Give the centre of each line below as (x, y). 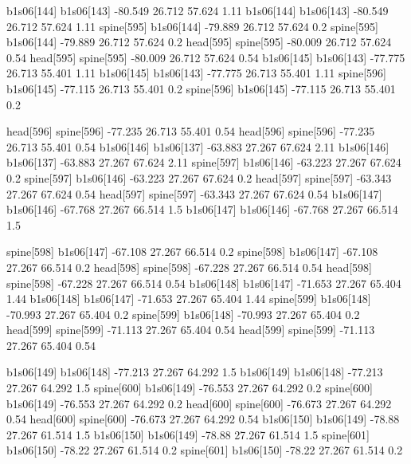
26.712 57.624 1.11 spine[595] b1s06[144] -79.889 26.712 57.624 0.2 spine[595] (192, 26)
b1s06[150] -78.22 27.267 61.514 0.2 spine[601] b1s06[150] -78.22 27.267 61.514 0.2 (205, 450)
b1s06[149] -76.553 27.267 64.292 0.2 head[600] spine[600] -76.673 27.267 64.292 (199, 403)
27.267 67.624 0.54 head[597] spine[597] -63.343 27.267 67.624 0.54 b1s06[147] (194, 193)
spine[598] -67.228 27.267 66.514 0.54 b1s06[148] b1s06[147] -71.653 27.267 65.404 (204, 283)
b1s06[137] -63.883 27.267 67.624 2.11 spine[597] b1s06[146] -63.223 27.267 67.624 (204, 162)
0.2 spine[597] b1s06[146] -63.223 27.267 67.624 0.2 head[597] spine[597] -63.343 (199, 177)
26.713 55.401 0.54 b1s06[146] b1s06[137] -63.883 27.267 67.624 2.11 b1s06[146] (198, 146)
